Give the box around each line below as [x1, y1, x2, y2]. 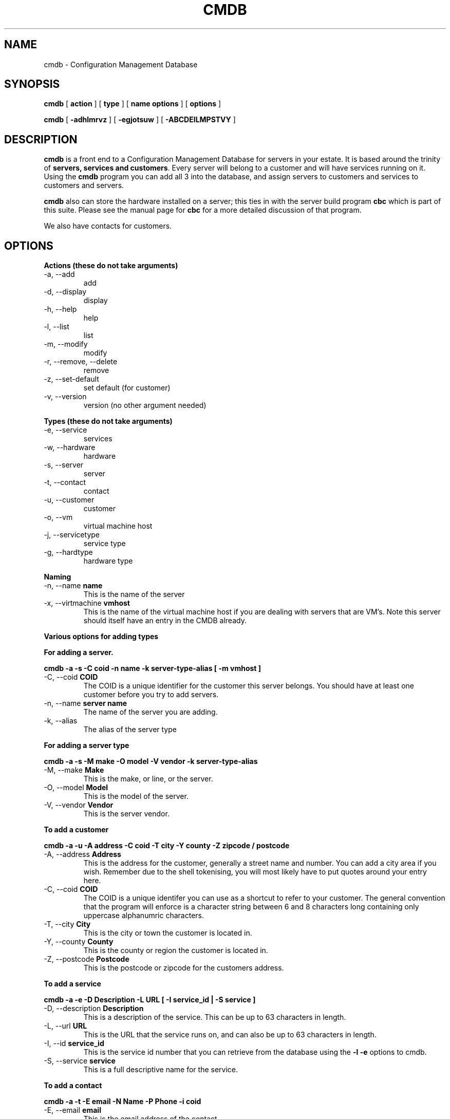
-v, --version [44, 392, 87, 401]
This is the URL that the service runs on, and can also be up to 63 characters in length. [83, 1030, 377, 1039]
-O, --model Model [44, 783, 108, 792]
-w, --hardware [44, 443, 96, 452]
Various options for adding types [44, 632, 159, 641]
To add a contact [44, 1081, 102, 1090]
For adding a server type [44, 741, 129, 750]
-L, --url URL [44, 1021, 87, 1031]
